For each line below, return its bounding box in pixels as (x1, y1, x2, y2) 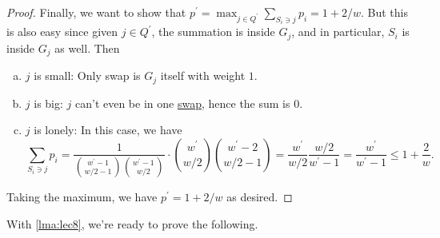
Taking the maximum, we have (6, 188, 158, 205)
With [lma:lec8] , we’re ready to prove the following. (6, 216, 258, 232)
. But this (360, 4, 408, 20)
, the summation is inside (151, 23, 275, 40)
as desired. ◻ (226, 188, 293, 205)
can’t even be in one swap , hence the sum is (74, 94, 290, 111)
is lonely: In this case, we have (34, 121, 182, 138)
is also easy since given (6, 23, 118, 40)
